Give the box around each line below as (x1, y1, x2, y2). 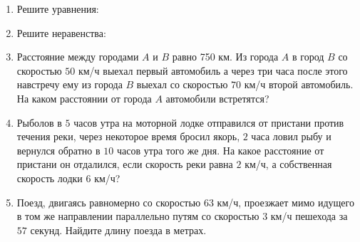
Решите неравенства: (16, 25, 106, 40)
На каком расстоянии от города (16, 90, 152, 105)
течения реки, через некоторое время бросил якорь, (16, 129, 240, 144)
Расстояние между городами (16, 49, 139, 64)
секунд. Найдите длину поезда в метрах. (30, 222, 207, 237)
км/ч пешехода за (270, 209, 348, 223)
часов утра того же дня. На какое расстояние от (116, 142, 324, 157)
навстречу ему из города (16, 77, 123, 92)
